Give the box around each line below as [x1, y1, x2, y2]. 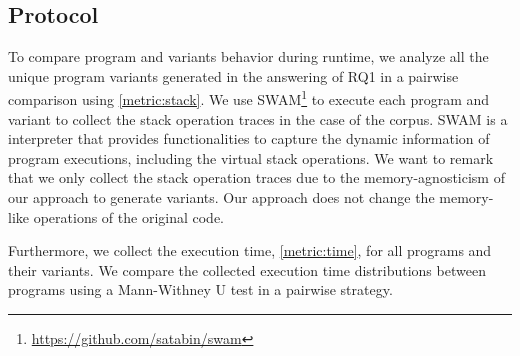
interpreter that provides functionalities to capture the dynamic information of [8, 128, 490, 149]
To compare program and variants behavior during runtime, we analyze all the [8, 46, 489, 67]
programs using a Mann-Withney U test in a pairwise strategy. [8, 279, 393, 300]
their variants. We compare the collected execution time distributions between [8, 259, 486, 280]
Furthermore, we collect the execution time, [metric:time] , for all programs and [8, 240, 492, 261]
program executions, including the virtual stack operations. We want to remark [8, 147, 494, 168]
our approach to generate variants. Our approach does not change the [8, 187, 435, 208]
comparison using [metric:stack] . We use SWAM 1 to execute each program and [8, 86, 490, 110]
